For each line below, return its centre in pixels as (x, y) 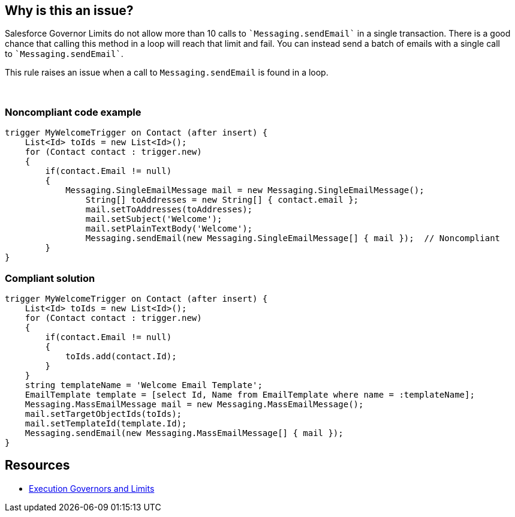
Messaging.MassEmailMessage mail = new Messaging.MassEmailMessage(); (194, 404)
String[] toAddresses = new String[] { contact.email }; (222, 200)
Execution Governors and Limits (92, 488)
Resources (37, 465)
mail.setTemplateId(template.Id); (106, 423)
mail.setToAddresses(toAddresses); (169, 210)
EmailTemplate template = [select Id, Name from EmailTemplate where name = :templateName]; (250, 394)
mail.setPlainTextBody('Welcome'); (169, 229)
